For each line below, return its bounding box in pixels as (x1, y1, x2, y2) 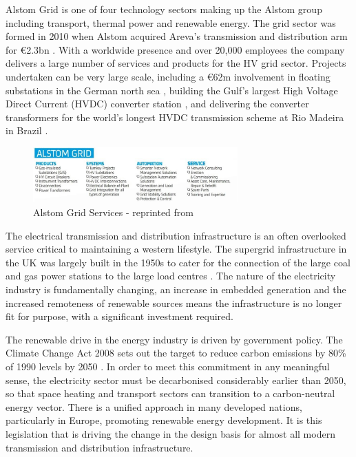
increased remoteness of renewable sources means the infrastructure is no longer (6, 295, 342, 310)
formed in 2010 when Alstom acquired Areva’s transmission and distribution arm (6, 29, 348, 43)
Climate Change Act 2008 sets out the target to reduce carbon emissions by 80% (6, 346, 346, 360)
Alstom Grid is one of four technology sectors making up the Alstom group (6, 2, 322, 16)
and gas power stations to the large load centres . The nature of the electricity (6, 268, 336, 283)
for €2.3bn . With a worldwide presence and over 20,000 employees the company (6, 42, 345, 56)
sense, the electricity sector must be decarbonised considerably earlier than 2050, (6, 372, 346, 387)
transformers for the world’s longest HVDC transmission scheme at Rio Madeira (6, 109, 344, 124)
